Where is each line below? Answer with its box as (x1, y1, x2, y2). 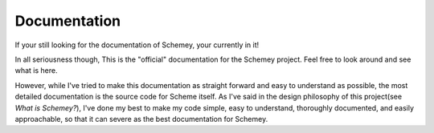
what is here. (14, 66, 58, 75)
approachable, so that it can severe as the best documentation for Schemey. (14, 114, 268, 123)
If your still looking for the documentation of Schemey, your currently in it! (14, 40, 260, 50)
